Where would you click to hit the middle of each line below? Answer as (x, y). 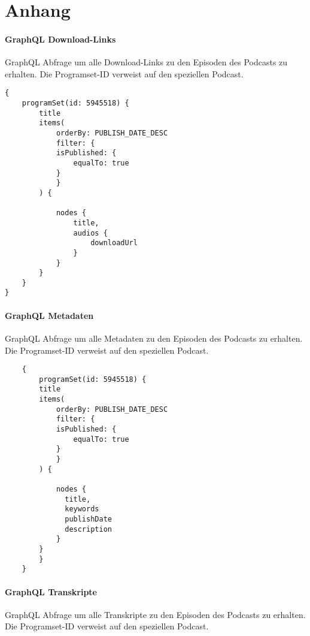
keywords (82, 509)
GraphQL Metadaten (49, 315)
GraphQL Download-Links (60, 39)
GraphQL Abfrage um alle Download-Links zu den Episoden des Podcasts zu (146, 62)
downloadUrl (114, 243)
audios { (90, 233)
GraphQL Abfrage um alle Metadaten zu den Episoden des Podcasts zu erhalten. (154, 338)
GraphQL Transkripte (51, 591)
